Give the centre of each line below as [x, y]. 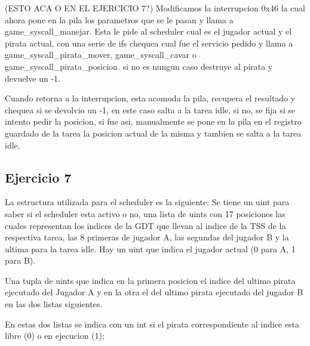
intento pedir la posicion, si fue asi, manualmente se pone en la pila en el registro [153, 121]
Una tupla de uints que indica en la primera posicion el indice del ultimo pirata [150, 280]
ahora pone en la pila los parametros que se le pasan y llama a [119, 19]
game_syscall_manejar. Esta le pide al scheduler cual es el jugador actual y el [148, 31]
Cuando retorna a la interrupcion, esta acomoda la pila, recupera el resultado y [150, 98]
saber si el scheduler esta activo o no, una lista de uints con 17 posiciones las [145, 213]
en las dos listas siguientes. [54, 304]
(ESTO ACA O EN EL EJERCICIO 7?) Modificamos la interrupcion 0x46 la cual [155, 8]
